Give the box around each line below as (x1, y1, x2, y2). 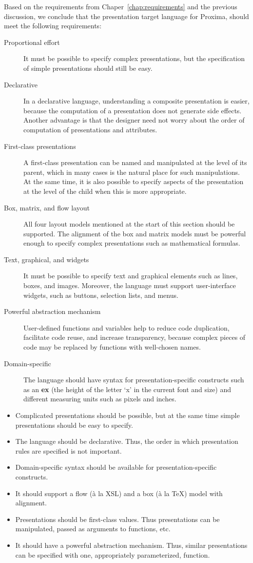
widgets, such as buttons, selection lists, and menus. (23, 290, 178, 300)
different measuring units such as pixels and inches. (23, 394, 176, 404)
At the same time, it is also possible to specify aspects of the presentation (23, 176, 244, 187)
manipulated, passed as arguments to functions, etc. (15, 523, 171, 534)
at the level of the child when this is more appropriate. (23, 186, 187, 196)
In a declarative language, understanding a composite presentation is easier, (23, 96, 250, 106)
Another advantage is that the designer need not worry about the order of (23, 115, 245, 125)
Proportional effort (4, 37, 60, 47)
